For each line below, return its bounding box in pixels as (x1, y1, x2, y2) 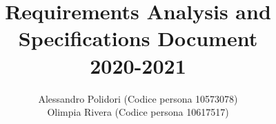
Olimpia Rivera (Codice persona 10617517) (47, 105, 229, 119)
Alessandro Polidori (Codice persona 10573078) (38, 91, 238, 105)
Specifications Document (18, 24, 258, 52)
